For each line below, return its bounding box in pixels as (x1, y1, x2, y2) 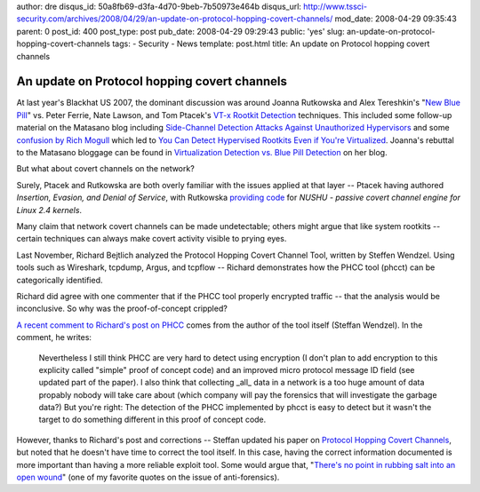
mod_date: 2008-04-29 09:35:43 (334, 13, 457, 24)
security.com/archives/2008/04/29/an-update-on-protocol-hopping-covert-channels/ (16, 13, 333, 24)
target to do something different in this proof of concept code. (38, 414, 267, 425)
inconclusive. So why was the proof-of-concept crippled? (16, 303, 228, 314)
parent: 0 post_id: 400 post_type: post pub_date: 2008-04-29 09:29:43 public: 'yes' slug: (16, 26, 346, 36)
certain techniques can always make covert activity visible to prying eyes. (16, 234, 287, 244)
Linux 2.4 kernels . (16, 204, 83, 215)
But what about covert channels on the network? (16, 163, 195, 174)
